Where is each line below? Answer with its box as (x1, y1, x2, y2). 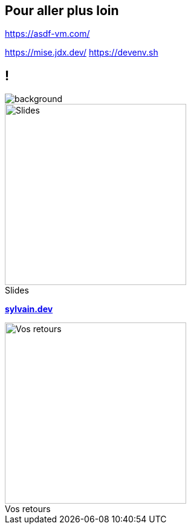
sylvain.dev (5, 304, 53, 315)
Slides (5, 285, 29, 296)
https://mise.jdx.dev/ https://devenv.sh (5, 47, 158, 58)
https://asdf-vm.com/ (5, 28, 90, 39)
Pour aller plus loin (5, 3, 119, 18)
